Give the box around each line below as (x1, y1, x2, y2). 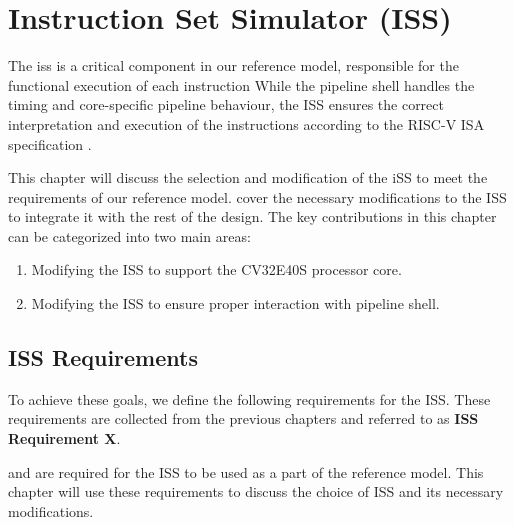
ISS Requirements (8, 342, 198, 373)
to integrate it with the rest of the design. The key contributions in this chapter (8, 206, 497, 227)
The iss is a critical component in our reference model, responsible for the (8, 55, 459, 76)
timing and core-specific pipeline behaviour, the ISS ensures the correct (8, 94, 444, 115)
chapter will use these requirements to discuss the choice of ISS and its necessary (8, 481, 504, 502)
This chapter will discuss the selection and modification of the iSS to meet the (8, 167, 488, 188)
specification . (8, 133, 92, 154)
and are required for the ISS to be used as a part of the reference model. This (8, 461, 484, 482)
